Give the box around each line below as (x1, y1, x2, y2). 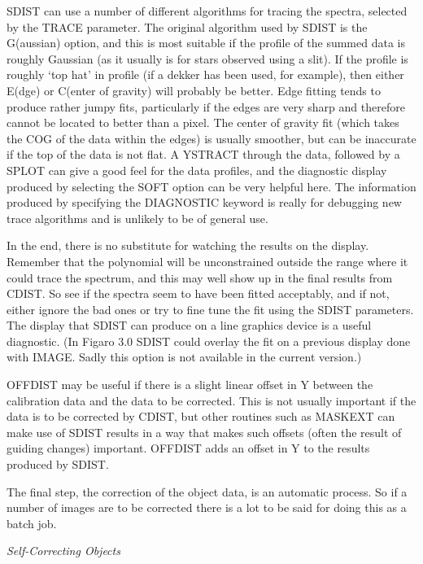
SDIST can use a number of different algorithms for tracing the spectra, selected (7, 2, 408, 19)
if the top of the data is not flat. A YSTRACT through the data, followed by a (7, 146, 400, 163)
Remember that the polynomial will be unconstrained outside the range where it (7, 252, 408, 269)
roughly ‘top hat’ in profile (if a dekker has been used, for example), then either (7, 66, 404, 83)
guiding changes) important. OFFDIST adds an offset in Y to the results (7, 439, 370, 457)
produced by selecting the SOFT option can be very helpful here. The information (7, 177, 416, 195)
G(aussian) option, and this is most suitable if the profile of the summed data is (7, 34, 405, 51)
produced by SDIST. (7, 456, 109, 473)
